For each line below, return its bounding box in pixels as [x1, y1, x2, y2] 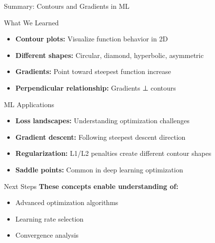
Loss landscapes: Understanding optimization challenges [15, 115, 190, 126]
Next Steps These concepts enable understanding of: [4, 181, 178, 191]
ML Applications [4, 99, 54, 109]
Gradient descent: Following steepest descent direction [15, 131, 186, 142]
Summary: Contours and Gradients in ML [4, 1, 130, 11]
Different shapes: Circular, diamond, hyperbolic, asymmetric [15, 50, 204, 60]
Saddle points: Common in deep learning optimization [15, 164, 183, 174]
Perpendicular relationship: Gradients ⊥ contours [15, 82, 176, 93]
